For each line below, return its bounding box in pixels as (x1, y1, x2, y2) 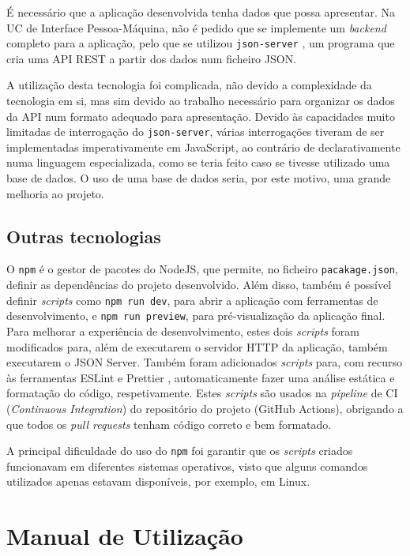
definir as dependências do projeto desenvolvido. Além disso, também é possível (6, 276, 392, 293)
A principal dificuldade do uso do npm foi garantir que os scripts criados (6, 442, 353, 459)
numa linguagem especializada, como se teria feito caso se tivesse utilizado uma (6, 154, 390, 171)
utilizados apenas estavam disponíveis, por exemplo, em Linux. (6, 473, 310, 490)
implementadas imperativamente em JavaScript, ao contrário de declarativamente (6, 138, 401, 155)
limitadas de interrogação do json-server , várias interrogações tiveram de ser (6, 123, 385, 140)
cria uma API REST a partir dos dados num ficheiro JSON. (6, 50, 297, 66)
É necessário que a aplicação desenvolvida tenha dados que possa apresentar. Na (6, 4, 395, 20)
